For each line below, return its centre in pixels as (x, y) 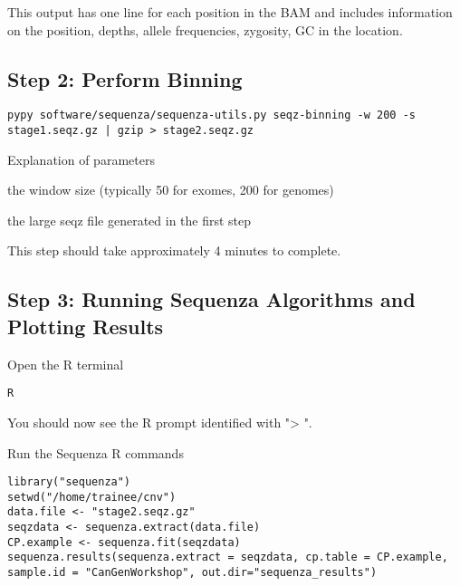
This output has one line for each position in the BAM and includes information (230, 12)
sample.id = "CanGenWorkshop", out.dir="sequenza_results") (192, 573)
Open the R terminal (66, 364)
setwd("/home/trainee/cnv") (92, 497)
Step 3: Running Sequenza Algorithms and (211, 299)
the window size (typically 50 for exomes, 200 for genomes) (171, 190)
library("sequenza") (69, 482)
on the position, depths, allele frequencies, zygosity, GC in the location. (205, 29)
